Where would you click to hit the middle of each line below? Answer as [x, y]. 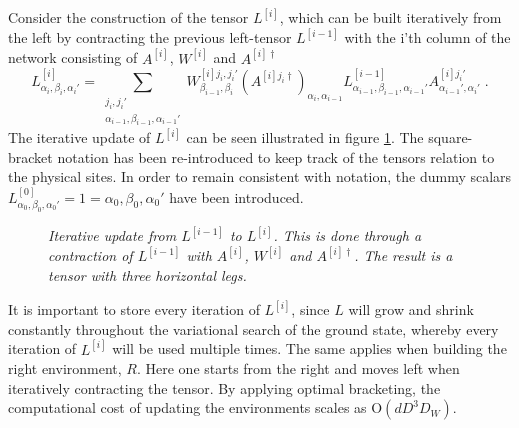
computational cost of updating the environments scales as [187, 407]
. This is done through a [347, 235]
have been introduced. [236, 196]
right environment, [65, 368]
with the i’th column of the [427, 37]
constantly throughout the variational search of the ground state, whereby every [253, 328]
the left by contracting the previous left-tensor [150, 37]
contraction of [90, 255]
